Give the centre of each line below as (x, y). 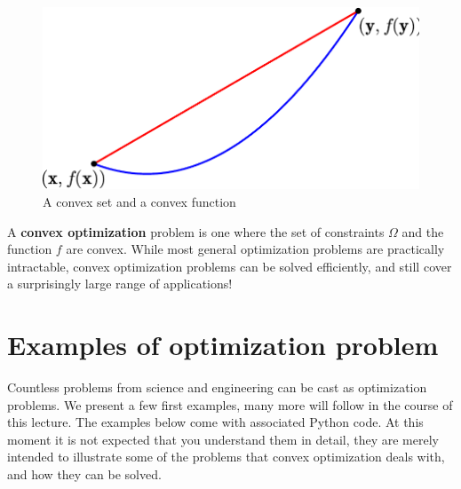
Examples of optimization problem (223, 345)
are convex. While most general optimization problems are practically (255, 249)
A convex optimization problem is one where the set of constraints (196, 231)
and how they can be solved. (84, 473)
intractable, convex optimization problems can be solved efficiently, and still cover (230, 266)
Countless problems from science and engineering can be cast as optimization (217, 387)
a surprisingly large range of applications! (120, 284)
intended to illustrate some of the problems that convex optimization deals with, (226, 457)
